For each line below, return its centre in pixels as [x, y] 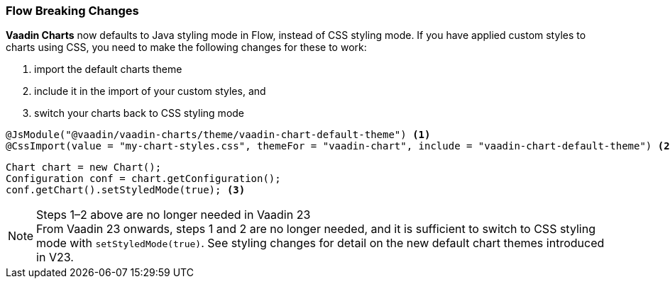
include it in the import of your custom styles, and [150, 91]
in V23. [55, 257]
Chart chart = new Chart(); [84, 167]
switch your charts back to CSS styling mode [139, 113]
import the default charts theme [108, 69]
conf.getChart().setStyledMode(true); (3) [126, 190]
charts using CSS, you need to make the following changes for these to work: [186, 47]
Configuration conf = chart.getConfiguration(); [143, 179]
